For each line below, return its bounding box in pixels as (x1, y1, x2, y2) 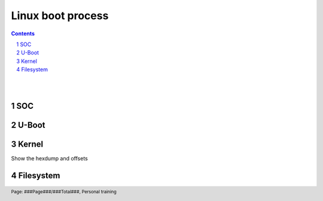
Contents (11, 30, 35, 37)
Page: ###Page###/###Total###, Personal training (11, 188, 117, 194)
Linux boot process (11, 9, 109, 22)
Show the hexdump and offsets (11, 154, 88, 162)
